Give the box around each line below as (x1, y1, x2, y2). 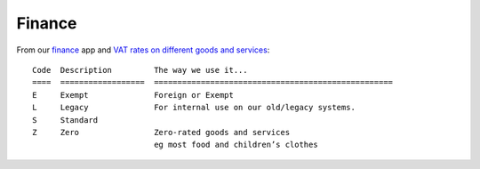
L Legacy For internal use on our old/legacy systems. (32, 102, 356, 113)
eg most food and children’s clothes (154, 140, 319, 150)
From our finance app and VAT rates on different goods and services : (16, 44, 270, 55)
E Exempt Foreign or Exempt (32, 90, 235, 100)
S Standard (32, 115, 99, 125)
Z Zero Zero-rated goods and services (32, 127, 291, 137)
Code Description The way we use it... (32, 65, 248, 75)
